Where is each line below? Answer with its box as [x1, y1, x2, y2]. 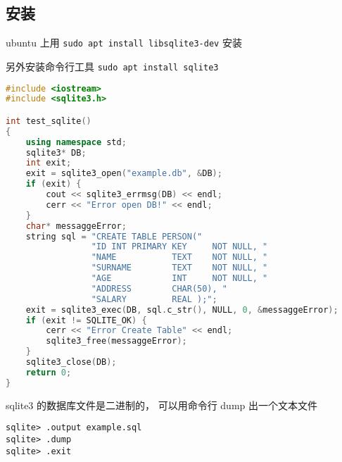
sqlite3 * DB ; [25, 147, 87, 158]
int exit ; [25, 158, 72, 168]
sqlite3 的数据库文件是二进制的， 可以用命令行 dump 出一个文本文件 [6, 397, 318, 412]
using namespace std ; [25, 137, 127, 147]
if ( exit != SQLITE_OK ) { [25, 315, 147, 325]
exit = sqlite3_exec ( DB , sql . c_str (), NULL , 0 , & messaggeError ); [25, 304, 338, 315]
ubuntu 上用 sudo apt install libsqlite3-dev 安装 [6, 35, 242, 50]
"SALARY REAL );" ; [91, 294, 217, 304]
